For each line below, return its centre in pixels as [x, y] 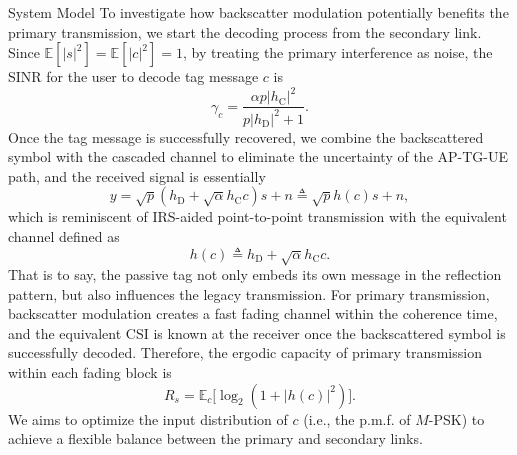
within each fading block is [90, 372]
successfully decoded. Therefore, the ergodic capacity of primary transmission [245, 352]
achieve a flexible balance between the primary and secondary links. [215, 438]
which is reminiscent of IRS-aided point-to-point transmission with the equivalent [257, 216]
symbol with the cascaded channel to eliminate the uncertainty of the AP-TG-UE [258, 156]
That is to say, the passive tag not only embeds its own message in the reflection [255, 274]
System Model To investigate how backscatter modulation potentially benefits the [258, 12]
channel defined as [64, 236]
